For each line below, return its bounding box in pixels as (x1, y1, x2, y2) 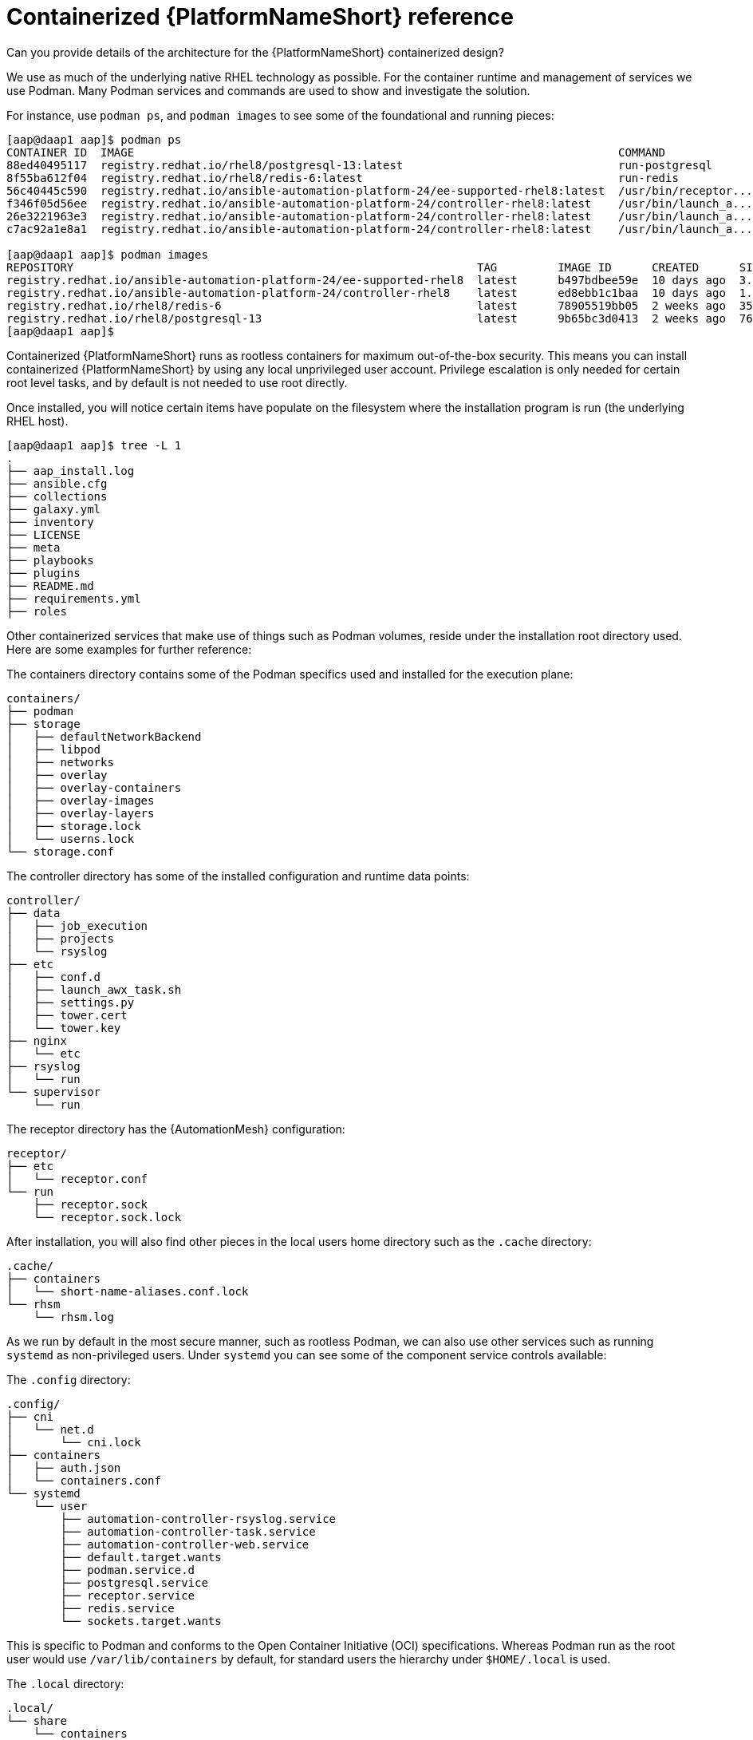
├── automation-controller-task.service (60, 1524, 316, 1538)
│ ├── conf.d (6, 970, 101, 983)
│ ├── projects (6, 931, 114, 945)
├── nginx (6, 1034, 67, 1047)
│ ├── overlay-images (6, 793, 155, 807)
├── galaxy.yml (6, 502, 101, 516)
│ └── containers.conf (6, 1473, 161, 1487)
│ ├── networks (6, 755, 114, 769)
